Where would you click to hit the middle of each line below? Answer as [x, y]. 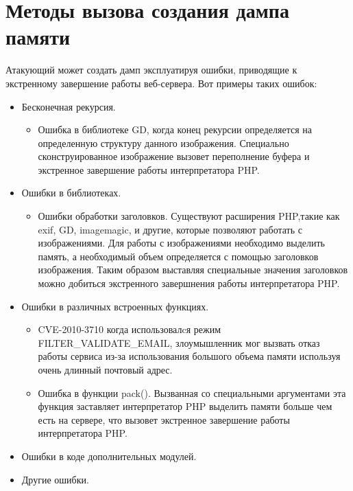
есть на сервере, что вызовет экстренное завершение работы [164, 419]
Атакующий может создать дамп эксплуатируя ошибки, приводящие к [151, 70]
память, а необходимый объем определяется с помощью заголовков [178, 256]
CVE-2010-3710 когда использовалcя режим [129, 329]
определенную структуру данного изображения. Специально [163, 142]
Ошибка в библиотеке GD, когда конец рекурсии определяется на [175, 129]
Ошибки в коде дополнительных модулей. [109, 456]
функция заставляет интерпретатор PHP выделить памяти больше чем [185, 406]
